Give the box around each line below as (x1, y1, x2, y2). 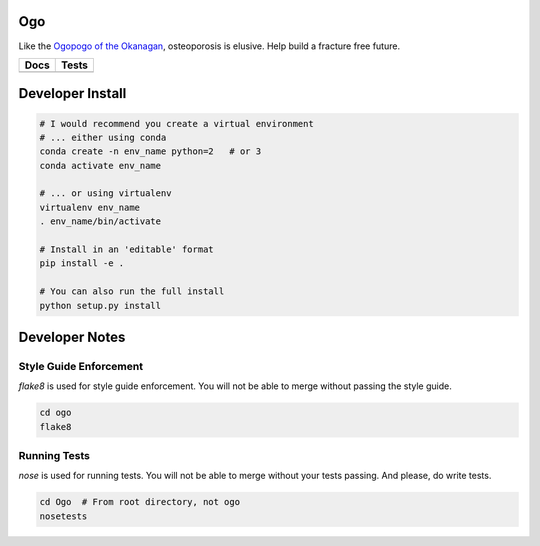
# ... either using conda (39, 131, 167, 143)
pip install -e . (39, 258, 125, 269)
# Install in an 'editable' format (39, 244, 214, 255)
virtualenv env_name (39, 201, 140, 213)
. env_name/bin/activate (39, 216, 162, 227)
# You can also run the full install (39, 286, 225, 297)
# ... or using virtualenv (39, 188, 172, 199)
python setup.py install (39, 300, 162, 311)
